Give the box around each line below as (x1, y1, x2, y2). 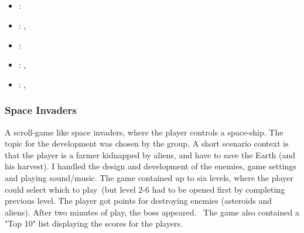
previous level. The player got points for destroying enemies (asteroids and (5, 194, 272, 207)
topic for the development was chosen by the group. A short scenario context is (5, 137, 289, 149)
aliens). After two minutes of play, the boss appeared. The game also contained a (5, 206, 299, 218)
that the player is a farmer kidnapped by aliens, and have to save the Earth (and (5, 148, 296, 161)
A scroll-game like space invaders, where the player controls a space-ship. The (5, 126, 283, 138)
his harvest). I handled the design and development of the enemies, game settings (5, 160, 296, 172)
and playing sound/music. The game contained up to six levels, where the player (5, 171, 293, 183)
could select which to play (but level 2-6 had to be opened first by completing (5, 183, 285, 195)
